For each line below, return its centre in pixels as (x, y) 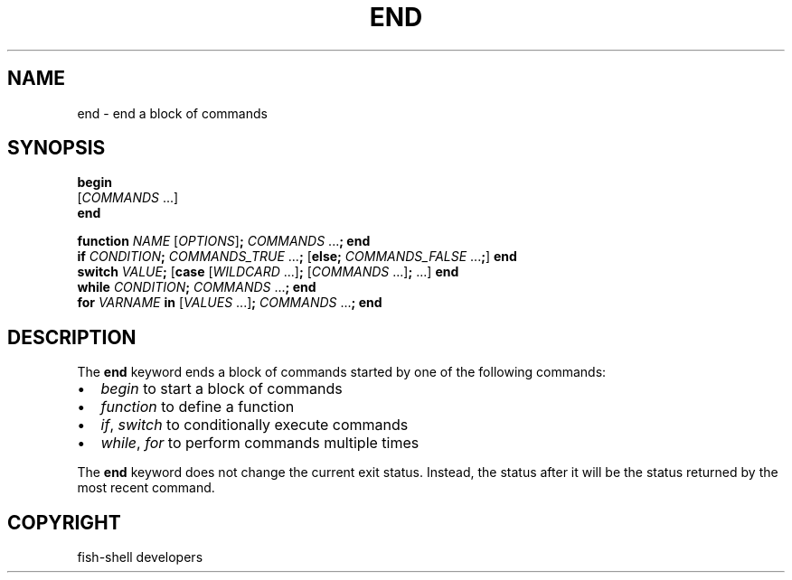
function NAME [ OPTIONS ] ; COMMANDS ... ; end (224, 241)
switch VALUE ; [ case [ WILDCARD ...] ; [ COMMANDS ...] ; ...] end (268, 272)
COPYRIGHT (64, 522)
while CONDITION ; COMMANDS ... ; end (197, 287)
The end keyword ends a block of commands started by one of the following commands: (342, 372)
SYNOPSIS (57, 148)
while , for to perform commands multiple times (260, 443)
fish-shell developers (140, 557)
